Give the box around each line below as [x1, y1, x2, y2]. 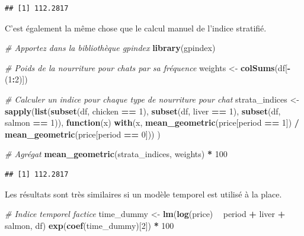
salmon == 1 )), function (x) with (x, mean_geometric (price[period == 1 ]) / [5, 116, 299, 129]
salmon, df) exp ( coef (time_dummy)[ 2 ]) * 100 [5, 219, 174, 231]
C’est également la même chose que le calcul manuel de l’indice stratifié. [5, 21, 267, 34]
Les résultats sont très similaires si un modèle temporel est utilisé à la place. [5, 187, 282, 200]
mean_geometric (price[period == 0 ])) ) [5, 127, 161, 140]
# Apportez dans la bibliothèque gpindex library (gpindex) [5, 42, 216, 54]
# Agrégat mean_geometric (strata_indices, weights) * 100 [5, 148, 228, 160]
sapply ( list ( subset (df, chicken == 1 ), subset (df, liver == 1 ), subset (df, [5, 104, 281, 117]
